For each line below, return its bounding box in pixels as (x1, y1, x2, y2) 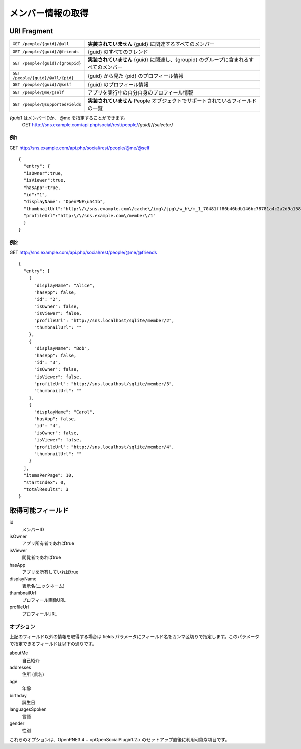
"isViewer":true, (23, 177, 66, 183)
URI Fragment (9, 27, 53, 35)
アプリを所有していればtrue (22, 569, 79, 575)
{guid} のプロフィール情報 (87, 81, 149, 88)
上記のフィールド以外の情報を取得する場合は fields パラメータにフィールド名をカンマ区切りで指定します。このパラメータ (9, 634, 260, 640)
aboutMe (9, 650, 28, 656)
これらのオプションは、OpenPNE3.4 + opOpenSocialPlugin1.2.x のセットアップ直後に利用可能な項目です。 (9, 736, 230, 742)
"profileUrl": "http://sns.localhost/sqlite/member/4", (34, 444, 175, 450)
